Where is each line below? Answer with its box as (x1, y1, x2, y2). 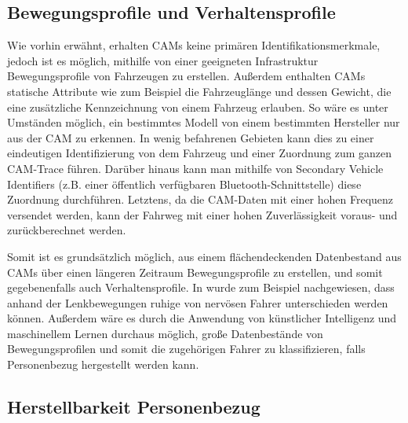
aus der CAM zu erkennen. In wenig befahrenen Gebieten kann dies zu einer (7, 129, 374, 145)
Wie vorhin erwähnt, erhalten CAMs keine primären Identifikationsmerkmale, (7, 37, 381, 53)
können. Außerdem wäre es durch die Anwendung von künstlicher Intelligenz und (7, 310, 397, 326)
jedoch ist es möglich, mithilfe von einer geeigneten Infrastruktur (7, 52, 319, 68)
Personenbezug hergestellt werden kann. (7, 356, 199, 373)
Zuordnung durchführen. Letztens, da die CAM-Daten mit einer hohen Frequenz (7, 191, 394, 208)
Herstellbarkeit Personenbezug (7, 395, 260, 419)
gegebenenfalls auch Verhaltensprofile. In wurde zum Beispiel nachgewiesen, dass (7, 279, 395, 296)
